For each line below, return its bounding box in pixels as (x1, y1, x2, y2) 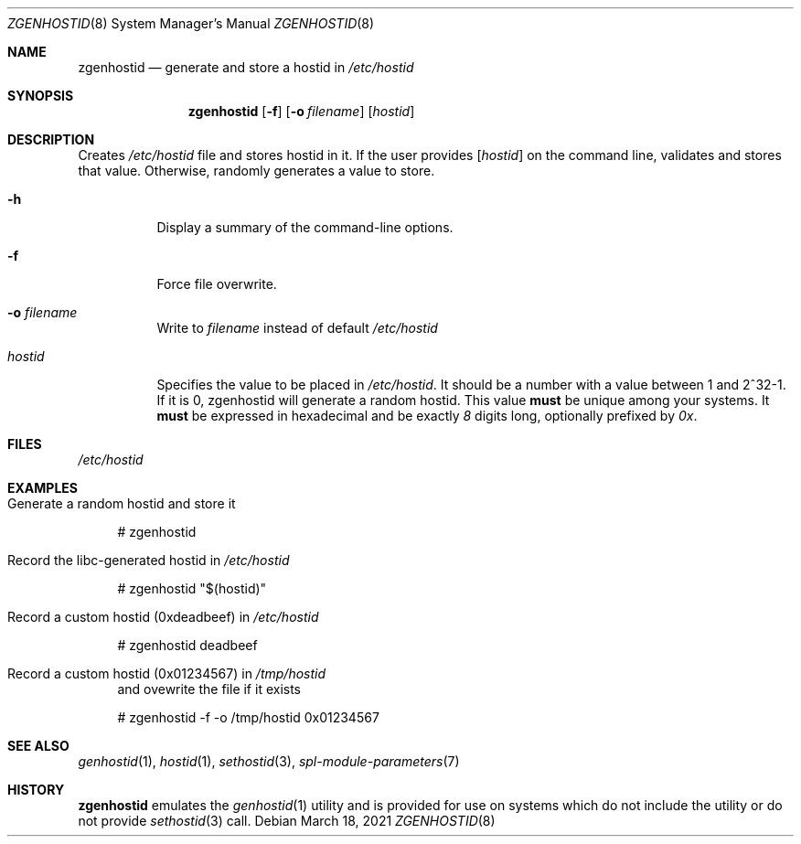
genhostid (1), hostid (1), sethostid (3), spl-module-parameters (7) (78, 753, 460, 769)
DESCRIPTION (7, 132, 95, 147)
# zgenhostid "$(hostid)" (117, 581, 267, 596)
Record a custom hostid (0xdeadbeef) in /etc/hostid (7, 609, 319, 625)
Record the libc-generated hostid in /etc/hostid (7, 552, 290, 568)
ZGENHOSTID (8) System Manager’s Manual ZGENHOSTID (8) (7, 16, 375, 31)
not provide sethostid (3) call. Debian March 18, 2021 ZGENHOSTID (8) (78, 813, 496, 828)
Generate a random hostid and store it (7, 496, 236, 511)
